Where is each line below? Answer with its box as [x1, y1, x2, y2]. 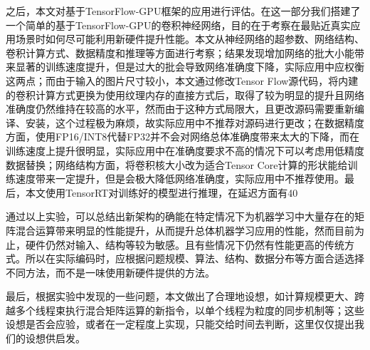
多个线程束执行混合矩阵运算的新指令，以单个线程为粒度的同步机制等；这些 [15, 302, 364, 317]
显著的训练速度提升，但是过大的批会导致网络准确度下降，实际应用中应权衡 [15, 59, 364, 74]
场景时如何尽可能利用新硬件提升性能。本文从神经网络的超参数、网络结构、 [15, 31, 364, 46]
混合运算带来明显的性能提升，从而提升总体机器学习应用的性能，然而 [15, 222, 334, 237]
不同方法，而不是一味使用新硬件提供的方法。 [6, 264, 215, 279]
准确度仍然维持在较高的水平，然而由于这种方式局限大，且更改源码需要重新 [6, 101, 354, 116]
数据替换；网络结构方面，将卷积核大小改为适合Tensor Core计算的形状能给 [6, 157, 348, 172]
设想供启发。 [25, 331, 85, 346]
